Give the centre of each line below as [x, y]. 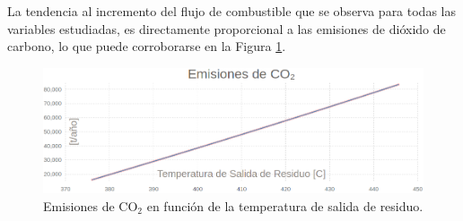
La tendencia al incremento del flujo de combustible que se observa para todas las [231, 11]
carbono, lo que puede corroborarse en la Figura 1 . [147, 46]
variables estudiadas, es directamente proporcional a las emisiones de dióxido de [227, 28]
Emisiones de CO [91, 205]
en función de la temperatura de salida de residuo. [285, 205]
